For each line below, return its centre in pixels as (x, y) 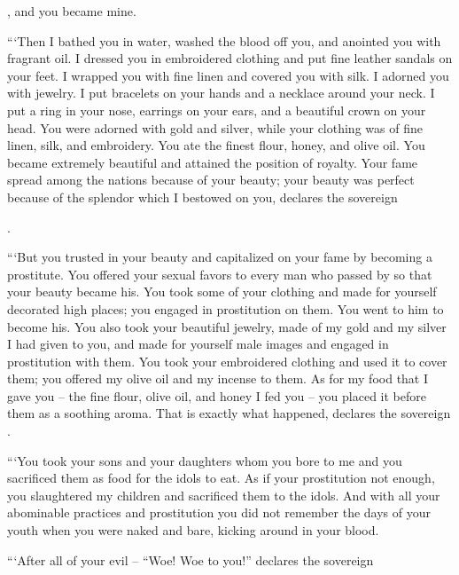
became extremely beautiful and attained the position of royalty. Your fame (213, 162)
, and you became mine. (72, 11)
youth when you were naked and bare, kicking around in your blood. (193, 530)
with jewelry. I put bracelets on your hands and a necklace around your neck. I (221, 93)
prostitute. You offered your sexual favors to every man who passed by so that (220, 274)
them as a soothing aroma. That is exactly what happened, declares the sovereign (229, 413)
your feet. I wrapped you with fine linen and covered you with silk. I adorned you (228, 75)
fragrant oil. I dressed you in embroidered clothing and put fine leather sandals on (230, 58)
